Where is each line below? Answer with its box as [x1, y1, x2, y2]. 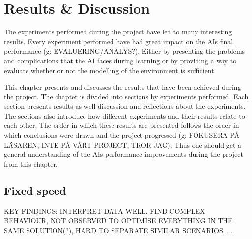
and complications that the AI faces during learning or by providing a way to [4, 55, 237, 65]
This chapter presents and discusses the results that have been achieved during [4, 82, 241, 92]
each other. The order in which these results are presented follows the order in [4, 120, 239, 130]
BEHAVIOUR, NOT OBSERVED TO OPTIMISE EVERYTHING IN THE [4, 215, 233, 226]
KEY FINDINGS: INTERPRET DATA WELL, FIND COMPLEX [4, 206, 205, 216]
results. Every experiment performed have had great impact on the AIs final [4, 36, 233, 46]
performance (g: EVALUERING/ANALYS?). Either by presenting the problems [4, 46, 245, 56]
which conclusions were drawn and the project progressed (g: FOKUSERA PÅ [4, 130, 240, 140]
